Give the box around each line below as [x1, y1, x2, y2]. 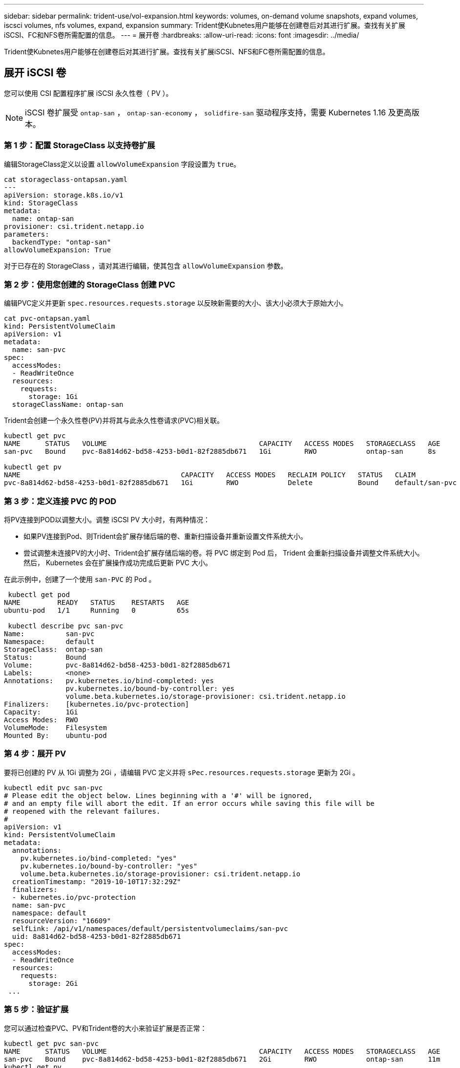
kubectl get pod [8, 591, 70, 599]
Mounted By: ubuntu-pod [4, 732, 107, 740]
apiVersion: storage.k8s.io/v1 [4, 191, 124, 199]
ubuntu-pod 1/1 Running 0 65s [4, 606, 189, 615]
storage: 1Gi [28, 393, 78, 401]
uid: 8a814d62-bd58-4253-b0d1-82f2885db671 [12, 932, 181, 940]
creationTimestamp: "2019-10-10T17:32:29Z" [12, 877, 181, 886]
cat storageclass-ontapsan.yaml [4, 175, 127, 183]
